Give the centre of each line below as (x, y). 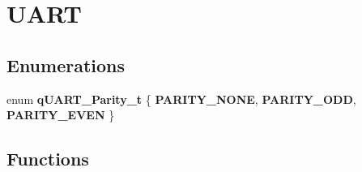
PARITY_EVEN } (61, 115)
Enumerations (66, 64)
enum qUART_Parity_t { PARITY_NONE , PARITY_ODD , (181, 99)
